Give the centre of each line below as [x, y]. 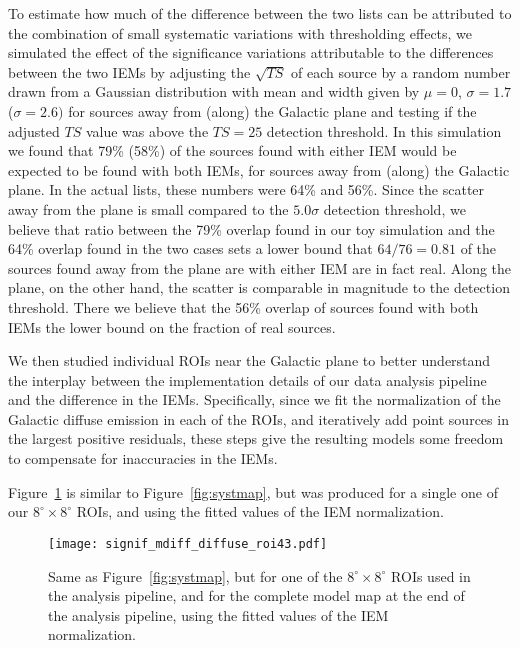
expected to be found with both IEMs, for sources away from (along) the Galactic [259, 169]
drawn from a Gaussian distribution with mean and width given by [214, 91]
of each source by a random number [401, 71]
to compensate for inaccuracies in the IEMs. [143, 458]
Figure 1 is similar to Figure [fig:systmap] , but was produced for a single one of [253, 491]
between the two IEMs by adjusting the [129, 71]
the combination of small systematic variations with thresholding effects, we [240, 32]
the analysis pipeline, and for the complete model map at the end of [256, 595]
